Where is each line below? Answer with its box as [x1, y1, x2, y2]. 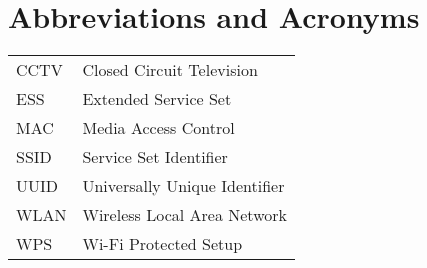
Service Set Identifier [82, 145, 228, 169]
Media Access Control [82, 116, 235, 140]
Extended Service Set [82, 87, 232, 111]
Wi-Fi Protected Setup [82, 232, 243, 256]
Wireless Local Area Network [82, 203, 287, 227]
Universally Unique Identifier [82, 174, 285, 198]
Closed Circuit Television [82, 58, 258, 82]
